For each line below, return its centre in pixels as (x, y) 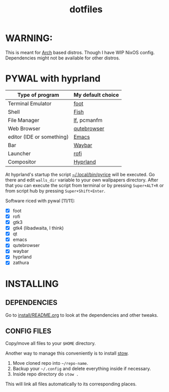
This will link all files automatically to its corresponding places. (71, 384)
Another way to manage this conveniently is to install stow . (67, 353)
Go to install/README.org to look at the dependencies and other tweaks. (82, 315)
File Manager (24, 120)
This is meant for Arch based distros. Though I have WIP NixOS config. (80, 52)
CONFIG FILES (28, 331)
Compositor (22, 161)
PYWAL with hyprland (53, 79)
